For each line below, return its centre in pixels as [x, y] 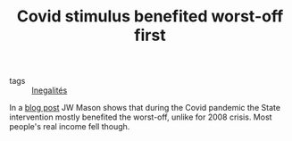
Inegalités [50, 90]
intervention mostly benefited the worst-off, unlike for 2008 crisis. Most [141, 117]
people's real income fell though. [70, 127]
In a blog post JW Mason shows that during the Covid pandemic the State [145, 108]
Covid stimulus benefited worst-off [150, 17]
